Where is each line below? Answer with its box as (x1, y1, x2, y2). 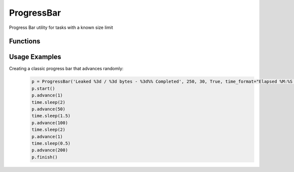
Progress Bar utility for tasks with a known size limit (9, 25, 113, 30)
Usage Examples (9, 53, 61, 61)
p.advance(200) (31, 147, 68, 153)
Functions (9, 37, 41, 46)
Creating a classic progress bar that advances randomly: (9, 66, 123, 72)
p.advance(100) (31, 120, 68, 125)
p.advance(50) (31, 106, 66, 112)
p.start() (31, 86, 55, 91)
